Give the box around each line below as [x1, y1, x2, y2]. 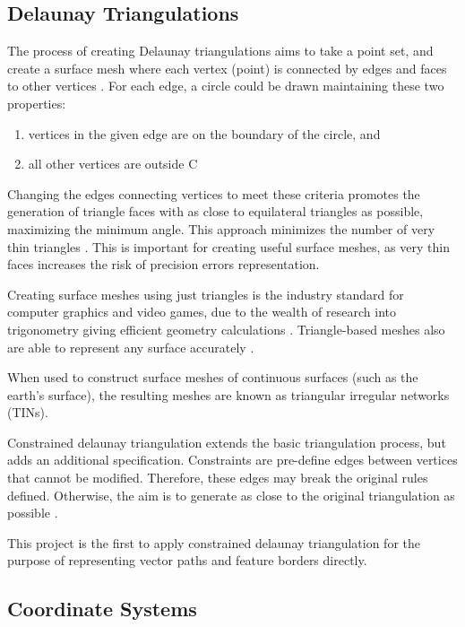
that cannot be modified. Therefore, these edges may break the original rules [7, 468, 428, 487]
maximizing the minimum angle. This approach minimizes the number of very [7, 219, 435, 238]
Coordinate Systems [7, 595, 197, 623]
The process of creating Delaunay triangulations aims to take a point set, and [7, 41, 434, 60]
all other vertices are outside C [28, 154, 198, 173]
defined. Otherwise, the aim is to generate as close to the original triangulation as [7, 485, 455, 504]
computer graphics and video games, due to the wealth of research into [7, 302, 396, 321]
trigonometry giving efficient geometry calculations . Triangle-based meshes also [7, 319, 445, 338]
